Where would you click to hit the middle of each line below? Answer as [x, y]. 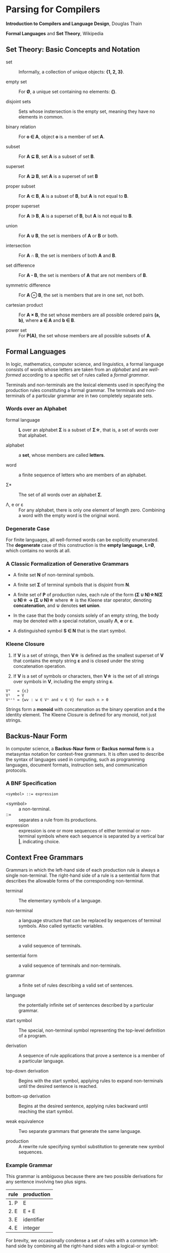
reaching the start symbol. [46, 1111]
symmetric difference [28, 285]
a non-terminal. [35, 809]
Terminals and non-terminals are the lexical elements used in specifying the [85, 385]
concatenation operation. [39, 666]
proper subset [21, 186]
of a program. [33, 1035]
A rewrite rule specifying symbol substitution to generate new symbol [91, 1146]
